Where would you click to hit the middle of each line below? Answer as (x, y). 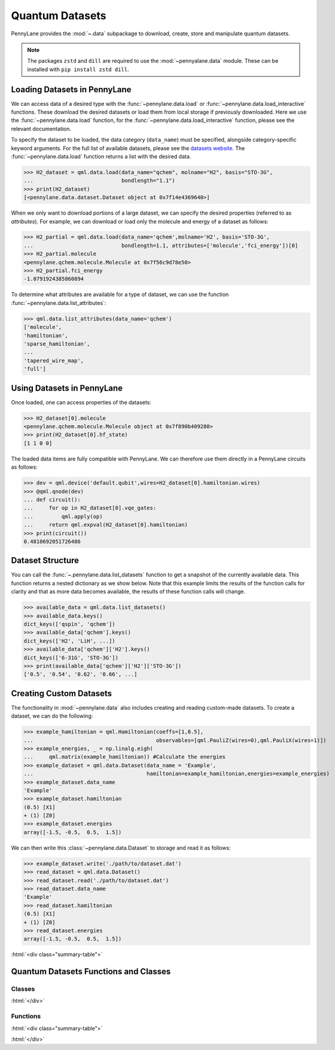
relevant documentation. (41, 129)
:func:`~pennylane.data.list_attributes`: (59, 303)
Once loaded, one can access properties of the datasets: (81, 402)
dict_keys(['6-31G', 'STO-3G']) (71, 657)
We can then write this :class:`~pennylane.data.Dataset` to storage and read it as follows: (121, 848)
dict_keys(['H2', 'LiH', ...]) (70, 641)
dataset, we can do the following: (52, 716)
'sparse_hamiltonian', (57, 344)
